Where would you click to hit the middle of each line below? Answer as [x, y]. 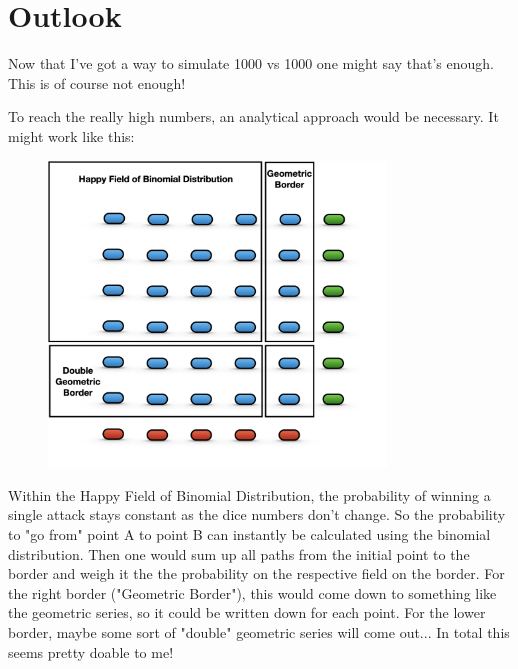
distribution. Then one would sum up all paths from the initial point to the [239, 553]
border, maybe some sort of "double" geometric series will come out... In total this [259, 631]
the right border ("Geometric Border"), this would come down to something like [252, 592]
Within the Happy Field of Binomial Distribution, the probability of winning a [249, 494]
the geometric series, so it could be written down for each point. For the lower [247, 612]
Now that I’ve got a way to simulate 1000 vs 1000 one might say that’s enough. [251, 63]
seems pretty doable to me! [91, 651]
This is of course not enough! [97, 82]
